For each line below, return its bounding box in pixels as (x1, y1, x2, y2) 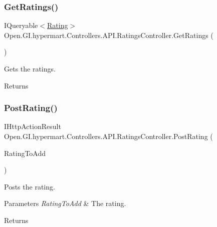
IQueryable (4, 20, 38, 30)
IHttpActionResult (4, 121, 61, 131)
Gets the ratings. (4, 63, 56, 73)
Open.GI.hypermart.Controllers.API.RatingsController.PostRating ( (4, 131, 213, 141)
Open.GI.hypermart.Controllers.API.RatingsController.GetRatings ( (4, 29, 213, 40)
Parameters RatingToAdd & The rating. (4, 198, 126, 208)
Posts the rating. (4, 181, 55, 191)
